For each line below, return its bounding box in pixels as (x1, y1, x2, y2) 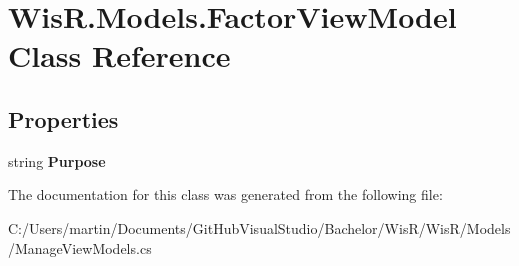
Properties (8, 103, 119, 134)
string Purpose (8, 150, 106, 171)
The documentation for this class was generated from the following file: (8, 184, 443, 205)
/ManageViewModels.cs (8, 237, 152, 258)
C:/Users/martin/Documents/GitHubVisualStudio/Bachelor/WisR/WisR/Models (8, 217, 511, 238)
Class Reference (8, 35, 231, 76)
